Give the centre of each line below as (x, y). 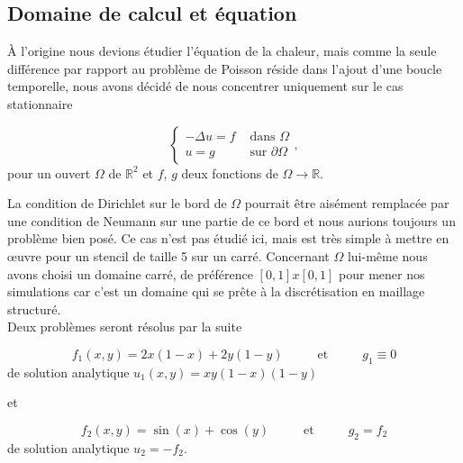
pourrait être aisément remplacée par (347, 203)
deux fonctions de (230, 172)
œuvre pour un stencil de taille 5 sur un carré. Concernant (168, 255)
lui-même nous (387, 255)
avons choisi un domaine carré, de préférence (130, 273)
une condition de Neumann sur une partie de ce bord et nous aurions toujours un (231, 220)
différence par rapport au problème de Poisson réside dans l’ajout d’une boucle (225, 68)
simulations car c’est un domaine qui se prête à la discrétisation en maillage (216, 291)
